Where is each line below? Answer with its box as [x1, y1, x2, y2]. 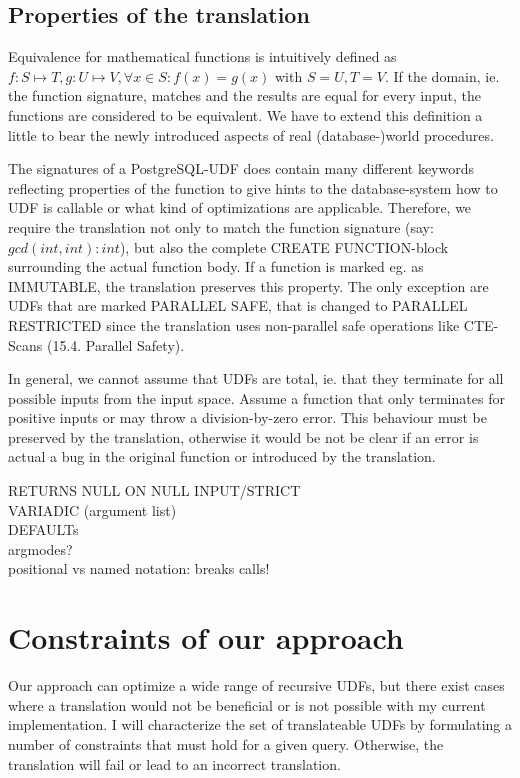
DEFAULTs [8, 519, 79, 540]
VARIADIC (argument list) [8, 499, 177, 520]
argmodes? [8, 538, 73, 559]
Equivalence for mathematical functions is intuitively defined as [8, 46, 397, 67]
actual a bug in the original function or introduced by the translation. [8, 446, 436, 467]
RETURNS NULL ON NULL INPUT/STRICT [8, 480, 301, 501]
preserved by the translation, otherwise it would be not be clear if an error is [8, 426, 479, 447]
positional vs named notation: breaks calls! [8, 558, 270, 579]
